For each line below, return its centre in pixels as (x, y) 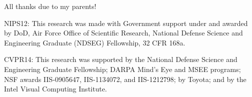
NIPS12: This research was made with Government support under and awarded (126, 23)
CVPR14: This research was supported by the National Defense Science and (121, 59)
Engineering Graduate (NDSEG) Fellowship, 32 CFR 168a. (95, 42)
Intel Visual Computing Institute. (56, 89)
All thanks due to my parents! (50, 6)
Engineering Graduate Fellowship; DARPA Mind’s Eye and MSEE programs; (122, 69)
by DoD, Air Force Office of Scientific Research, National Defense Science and (123, 33)
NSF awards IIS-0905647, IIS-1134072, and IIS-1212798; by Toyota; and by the (125, 79)
